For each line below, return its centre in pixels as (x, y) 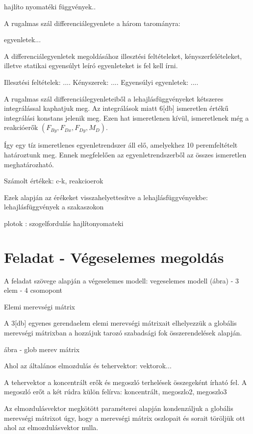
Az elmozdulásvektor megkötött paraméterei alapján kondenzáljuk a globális (119, 408)
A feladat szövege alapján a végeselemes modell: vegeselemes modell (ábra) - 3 (122, 280)
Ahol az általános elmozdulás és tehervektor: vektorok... (88, 366)
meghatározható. (29, 164)
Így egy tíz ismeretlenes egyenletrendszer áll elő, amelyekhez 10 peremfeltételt (121, 145)
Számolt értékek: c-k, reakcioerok (54, 181)
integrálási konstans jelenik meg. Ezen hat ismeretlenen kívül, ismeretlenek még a (126, 117)
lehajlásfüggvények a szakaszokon (54, 207)
